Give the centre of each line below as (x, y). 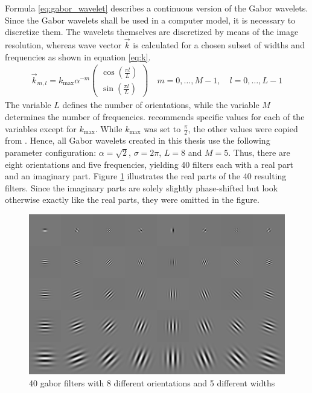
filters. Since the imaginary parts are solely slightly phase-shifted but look (142, 187)
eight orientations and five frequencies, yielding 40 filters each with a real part (149, 164)
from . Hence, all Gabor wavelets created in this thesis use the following (138, 140)
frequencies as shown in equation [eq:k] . (78, 56)
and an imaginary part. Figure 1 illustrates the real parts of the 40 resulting (146, 176)
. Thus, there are (259, 152)
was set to (162, 128)
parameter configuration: (51, 152)
